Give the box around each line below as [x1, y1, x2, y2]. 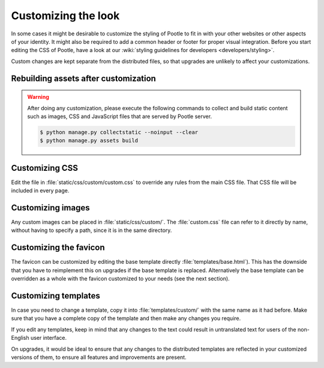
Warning [27, 93, 49, 101]
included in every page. [11, 187, 70, 194]
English [11, 334, 29, 342]
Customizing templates [11, 291, 100, 301]
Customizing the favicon [11, 243, 105, 253]
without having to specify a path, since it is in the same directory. [11, 227, 172, 234]
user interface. [30, 334, 67, 342]
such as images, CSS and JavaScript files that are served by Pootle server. [27, 113, 212, 120]
